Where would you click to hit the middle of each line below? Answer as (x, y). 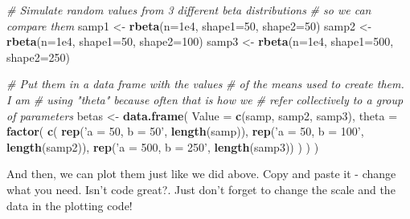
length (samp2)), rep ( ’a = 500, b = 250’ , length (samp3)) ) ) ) (163, 146)
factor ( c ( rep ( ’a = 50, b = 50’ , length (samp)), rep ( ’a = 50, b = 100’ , (185, 131)
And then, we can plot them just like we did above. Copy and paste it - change (201, 174)
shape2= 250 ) (39, 57)
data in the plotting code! (70, 205)
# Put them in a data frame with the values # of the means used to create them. (205, 84)
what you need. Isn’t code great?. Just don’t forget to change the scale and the (201, 189)
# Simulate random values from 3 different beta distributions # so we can (189, 10)
